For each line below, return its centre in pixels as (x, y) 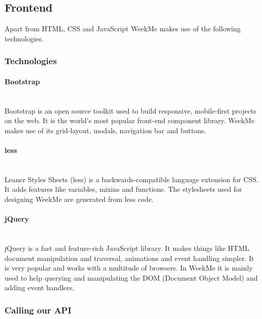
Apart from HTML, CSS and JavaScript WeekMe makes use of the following (123, 29)
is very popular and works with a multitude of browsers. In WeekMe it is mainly (129, 268)
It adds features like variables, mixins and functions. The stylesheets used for (123, 189)
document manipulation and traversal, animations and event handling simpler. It (129, 258)
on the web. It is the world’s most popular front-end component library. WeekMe (129, 120)
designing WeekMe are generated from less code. (79, 199)
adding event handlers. (40, 287)
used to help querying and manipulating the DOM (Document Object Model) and (131, 277)
